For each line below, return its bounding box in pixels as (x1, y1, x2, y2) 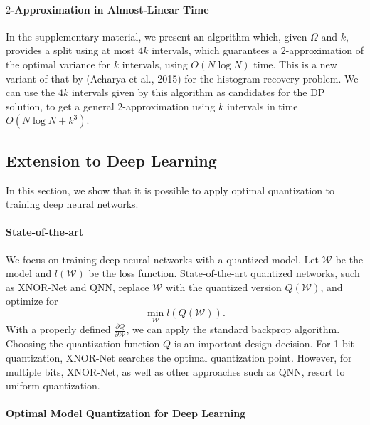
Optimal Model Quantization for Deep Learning (6, 406, 246, 421)
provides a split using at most (6, 43, 135, 58)
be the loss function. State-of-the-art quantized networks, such (88, 266, 360, 280)
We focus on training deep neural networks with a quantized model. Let (6, 251, 319, 266)
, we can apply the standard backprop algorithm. (126, 322, 340, 337)
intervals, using (122, 56, 188, 71)
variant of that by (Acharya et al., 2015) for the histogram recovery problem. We (6, 70, 359, 85)
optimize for (6, 293, 58, 308)
